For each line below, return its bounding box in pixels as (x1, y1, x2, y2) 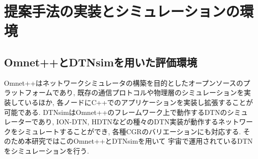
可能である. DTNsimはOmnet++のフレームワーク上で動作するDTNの (4, 106, 227, 117)
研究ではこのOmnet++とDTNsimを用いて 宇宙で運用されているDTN (31, 136, 253, 146)
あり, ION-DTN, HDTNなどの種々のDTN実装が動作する (38, 116, 218, 127)
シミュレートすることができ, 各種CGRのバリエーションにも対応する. (17, 126, 241, 136)
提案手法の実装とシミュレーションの (4, 1, 240, 21)
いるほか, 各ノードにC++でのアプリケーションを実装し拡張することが (24, 97, 253, 107)
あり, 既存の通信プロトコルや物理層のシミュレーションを (59, 87, 244, 98)
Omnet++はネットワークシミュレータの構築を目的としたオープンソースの (4, 77, 243, 88)
